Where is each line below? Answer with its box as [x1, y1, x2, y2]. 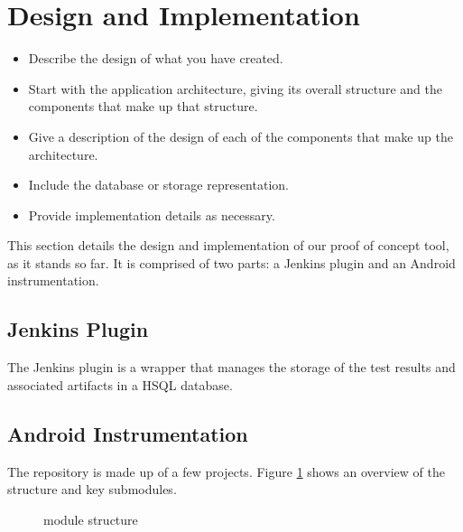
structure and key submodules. [7, 480, 177, 499]
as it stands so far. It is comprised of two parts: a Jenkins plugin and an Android [7, 253, 456, 272]
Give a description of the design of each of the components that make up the [28, 126, 453, 145]
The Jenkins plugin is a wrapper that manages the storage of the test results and [7, 358, 456, 377]
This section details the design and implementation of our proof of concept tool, [7, 236, 449, 255]
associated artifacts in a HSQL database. [7, 375, 233, 394]
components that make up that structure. [28, 97, 258, 116]
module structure [43, 509, 138, 528]
